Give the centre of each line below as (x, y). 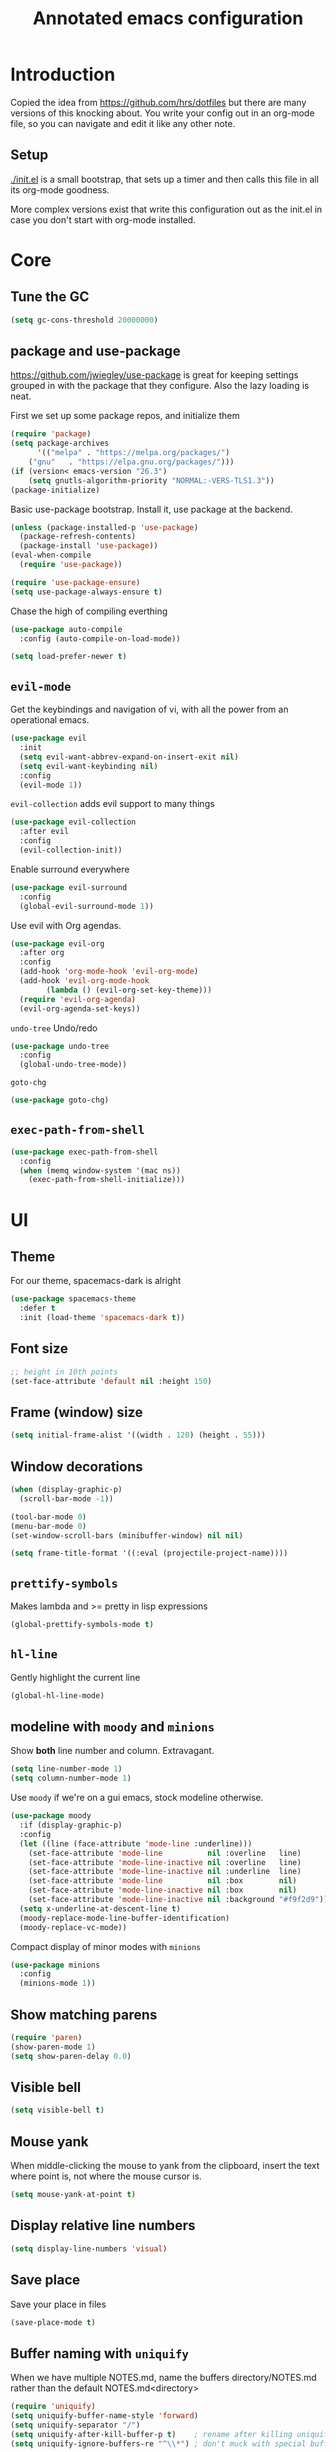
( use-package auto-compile (66, 629)
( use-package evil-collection (73, 822)
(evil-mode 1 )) (51, 785)
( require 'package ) (51, 434)
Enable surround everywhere (70, 869)
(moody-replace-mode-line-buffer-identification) (124, 1918)
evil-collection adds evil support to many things (112, 804)
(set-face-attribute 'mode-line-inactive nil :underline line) (165, 1872)
